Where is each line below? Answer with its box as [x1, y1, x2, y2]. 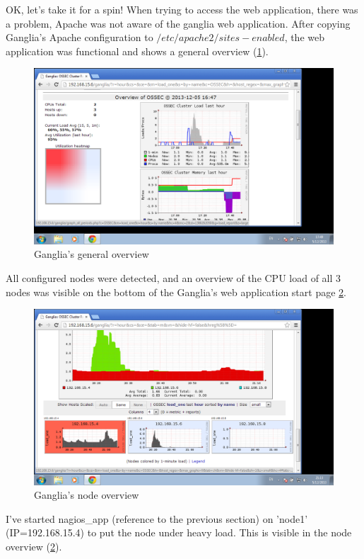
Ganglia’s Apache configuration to [6, 30, 153, 45]
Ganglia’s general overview [34, 247, 149, 261]
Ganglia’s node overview [34, 487, 139, 502]
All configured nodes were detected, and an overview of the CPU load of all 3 [6, 271, 341, 285]
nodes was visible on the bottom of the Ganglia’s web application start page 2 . [6, 284, 346, 299]
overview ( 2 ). [6, 539, 62, 553]
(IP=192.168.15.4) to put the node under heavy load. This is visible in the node [6, 525, 352, 540]
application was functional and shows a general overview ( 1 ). [6, 43, 269, 58]
